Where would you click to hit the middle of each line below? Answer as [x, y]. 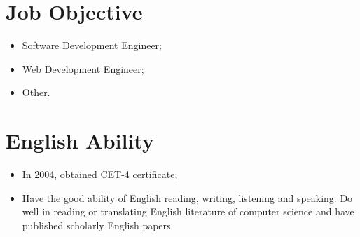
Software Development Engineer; [92, 45]
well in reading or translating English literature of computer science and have [188, 211]
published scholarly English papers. [98, 225]
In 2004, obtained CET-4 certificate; [100, 174]
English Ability [80, 141]
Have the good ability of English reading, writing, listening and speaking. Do [187, 197]
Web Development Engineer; [83, 68]
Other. [36, 92]
